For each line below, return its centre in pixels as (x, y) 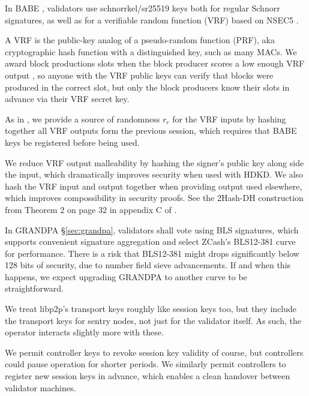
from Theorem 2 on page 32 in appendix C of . (91, 209)
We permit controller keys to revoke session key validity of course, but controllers (154, 352)
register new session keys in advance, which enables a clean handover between (148, 376)
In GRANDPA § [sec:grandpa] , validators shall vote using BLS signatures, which (152, 229)
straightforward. (34, 288)
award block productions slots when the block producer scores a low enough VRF (155, 63)
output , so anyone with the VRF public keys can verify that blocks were (139, 75)
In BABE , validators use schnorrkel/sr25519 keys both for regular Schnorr (142, 8)
